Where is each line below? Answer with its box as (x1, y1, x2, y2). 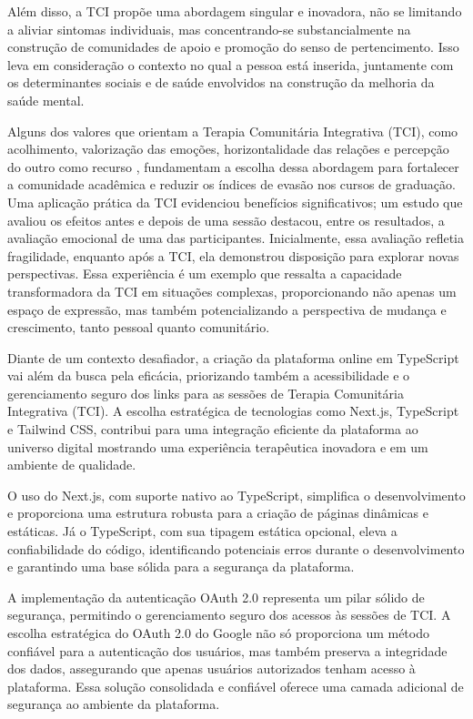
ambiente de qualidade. (7, 455, 136, 474)
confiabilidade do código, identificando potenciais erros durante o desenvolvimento (7, 539, 465, 558)
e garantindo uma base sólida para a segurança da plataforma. (7, 557, 355, 576)
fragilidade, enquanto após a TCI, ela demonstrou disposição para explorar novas (7, 246, 459, 265)
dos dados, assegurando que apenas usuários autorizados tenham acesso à (7, 659, 416, 678)
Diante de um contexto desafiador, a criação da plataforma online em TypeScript (7, 348, 459, 367)
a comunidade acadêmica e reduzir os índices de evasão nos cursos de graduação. (7, 175, 456, 194)
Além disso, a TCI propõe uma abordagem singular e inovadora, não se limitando (7, 2, 462, 20)
